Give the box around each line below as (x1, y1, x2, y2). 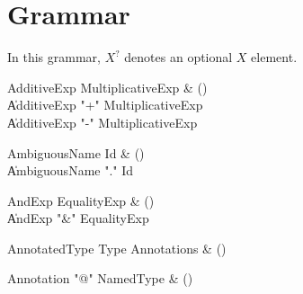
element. (251, 48, 298, 67)
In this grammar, (7, 48, 101, 67)
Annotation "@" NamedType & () (7, 269, 193, 288)
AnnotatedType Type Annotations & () (7, 238, 227, 257)
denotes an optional (124, 48, 233, 67)
